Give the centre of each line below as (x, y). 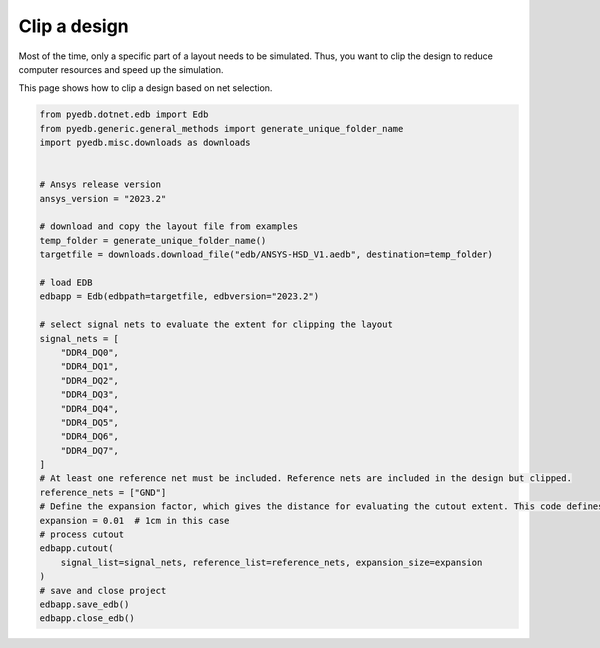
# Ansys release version (100, 184)
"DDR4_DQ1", (90, 366)
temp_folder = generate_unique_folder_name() (153, 240)
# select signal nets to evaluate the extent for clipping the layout (216, 324)
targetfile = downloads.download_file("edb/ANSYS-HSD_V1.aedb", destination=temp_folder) (266, 254)
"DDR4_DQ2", (90, 380)
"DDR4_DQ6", (90, 436)
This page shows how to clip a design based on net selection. (145, 88)
